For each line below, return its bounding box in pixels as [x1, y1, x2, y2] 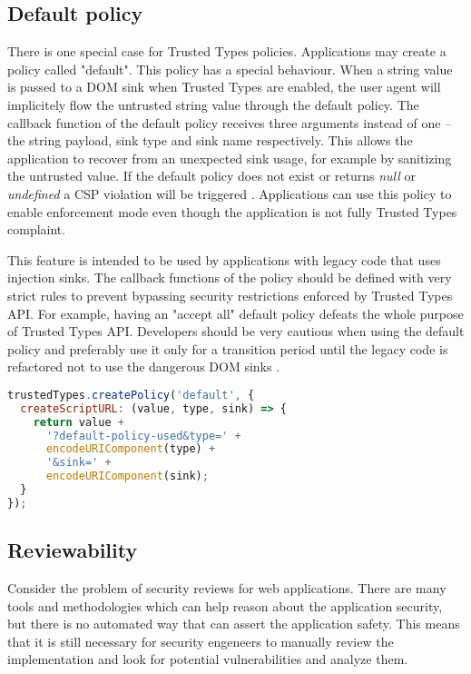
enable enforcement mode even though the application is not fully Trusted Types [7, 202, 457, 221]
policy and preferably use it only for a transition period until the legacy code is [7, 339, 448, 358]
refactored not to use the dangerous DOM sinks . [7, 357, 280, 376]
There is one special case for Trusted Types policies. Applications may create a [7, 42, 446, 61]
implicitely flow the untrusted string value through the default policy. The [7, 94, 419, 114]
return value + [33, 415, 124, 429]
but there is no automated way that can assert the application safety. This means [7, 614, 460, 633]
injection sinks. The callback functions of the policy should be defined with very [7, 268, 452, 287]
